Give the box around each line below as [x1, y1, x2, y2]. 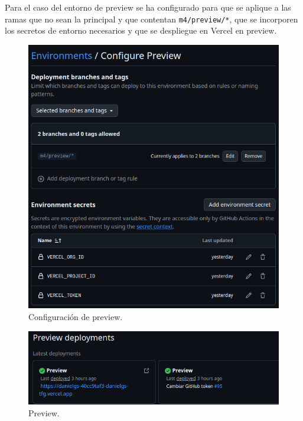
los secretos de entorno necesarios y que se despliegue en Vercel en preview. [5, 24, 277, 37]
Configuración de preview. [28, 310, 123, 322]
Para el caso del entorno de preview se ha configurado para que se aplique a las [5, 1, 291, 13]
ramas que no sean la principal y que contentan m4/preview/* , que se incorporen [5, 12, 298, 25]
